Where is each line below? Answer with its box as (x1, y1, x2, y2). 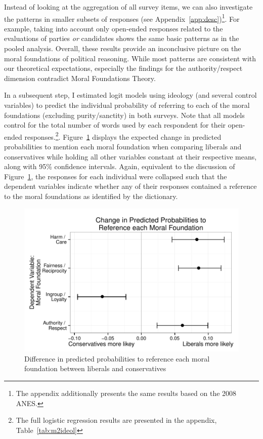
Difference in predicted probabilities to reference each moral (24, 353, 210, 364)
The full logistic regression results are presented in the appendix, (16, 415, 217, 425)
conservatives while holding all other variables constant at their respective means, (4, 151, 257, 162)
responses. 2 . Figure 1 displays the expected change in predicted (24, 130, 222, 142)
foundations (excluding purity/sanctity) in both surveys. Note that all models (4, 109, 245, 120)
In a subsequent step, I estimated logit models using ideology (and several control (4, 90, 257, 100)
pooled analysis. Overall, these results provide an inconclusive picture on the (4, 43, 241, 54)
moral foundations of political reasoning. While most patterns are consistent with (4, 53, 256, 63)
